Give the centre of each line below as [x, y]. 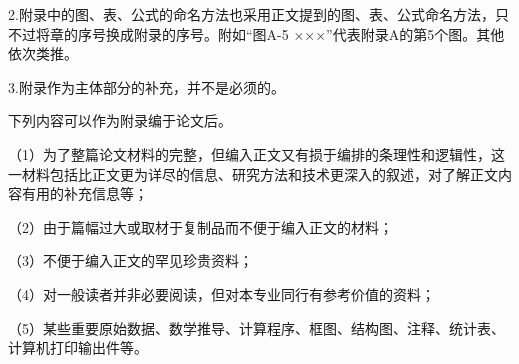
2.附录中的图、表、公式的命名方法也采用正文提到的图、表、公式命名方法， [251, 14]
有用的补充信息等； [84, 193]
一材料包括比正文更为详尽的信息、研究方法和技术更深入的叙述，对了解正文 [253, 173]
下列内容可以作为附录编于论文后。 [120, 120]
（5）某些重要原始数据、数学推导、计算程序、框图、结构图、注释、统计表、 [256, 327]
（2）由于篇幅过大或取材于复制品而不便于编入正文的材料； [200, 226]
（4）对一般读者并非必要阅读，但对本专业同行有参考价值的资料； [221, 293]
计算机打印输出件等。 [78, 347]
